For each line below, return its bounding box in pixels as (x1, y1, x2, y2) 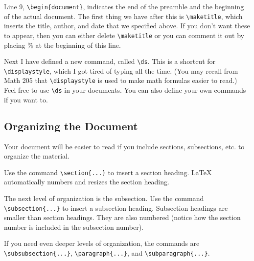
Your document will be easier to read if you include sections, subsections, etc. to (4, 141, 245, 151)
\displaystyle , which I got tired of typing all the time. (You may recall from (4, 65, 238, 76)
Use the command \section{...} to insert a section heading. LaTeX (4, 167, 212, 177)
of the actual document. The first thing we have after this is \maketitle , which (4, 11, 243, 21)
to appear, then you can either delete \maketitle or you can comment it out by (4, 30, 244, 40)
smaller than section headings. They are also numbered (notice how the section (4, 212, 241, 222)
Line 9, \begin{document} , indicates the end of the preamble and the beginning (4, 1, 244, 11)
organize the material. (4, 151, 69, 161)
